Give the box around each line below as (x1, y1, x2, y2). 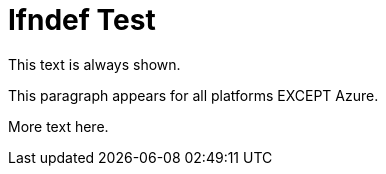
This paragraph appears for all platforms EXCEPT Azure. (8, 86, 379, 104)
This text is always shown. (8, 55, 181, 73)
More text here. (8, 117, 109, 135)
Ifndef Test (8, 3, 156, 37)
